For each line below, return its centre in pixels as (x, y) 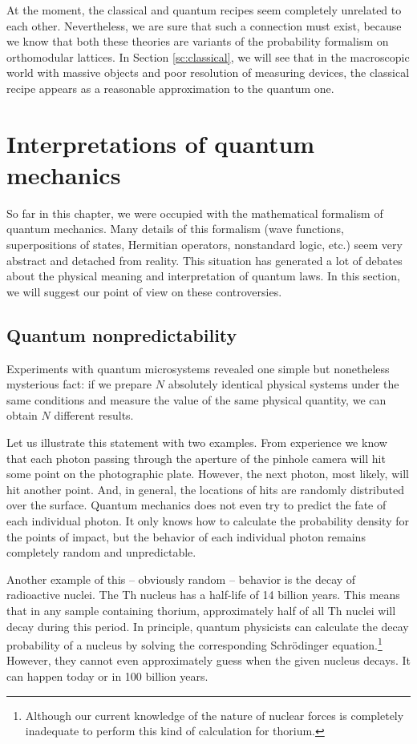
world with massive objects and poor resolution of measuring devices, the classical (208, 72)
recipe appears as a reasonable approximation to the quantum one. (170, 88)
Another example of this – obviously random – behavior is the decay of (181, 579)
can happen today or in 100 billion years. (107, 676)
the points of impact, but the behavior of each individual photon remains (186, 536)
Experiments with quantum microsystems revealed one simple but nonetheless (198, 368)
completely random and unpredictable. (101, 552)
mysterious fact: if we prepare (79, 384)
